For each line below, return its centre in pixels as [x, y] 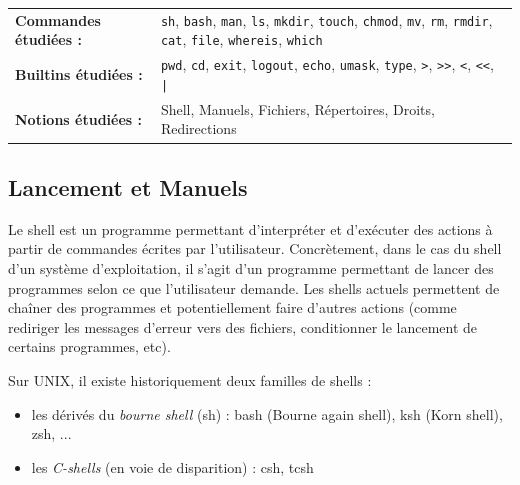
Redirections [198, 128]
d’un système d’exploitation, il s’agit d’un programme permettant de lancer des [251, 267]
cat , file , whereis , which [241, 39]
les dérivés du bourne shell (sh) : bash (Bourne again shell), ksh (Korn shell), [267, 413]
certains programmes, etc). [89, 346]
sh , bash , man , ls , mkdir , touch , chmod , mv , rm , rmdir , [326, 19]
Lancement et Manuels [128, 186]
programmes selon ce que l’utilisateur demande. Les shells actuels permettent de [254, 287]
